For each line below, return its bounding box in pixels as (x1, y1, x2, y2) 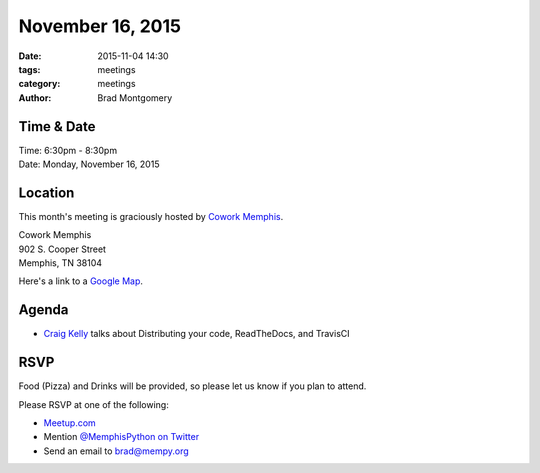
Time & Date (18, 118, 96, 135)
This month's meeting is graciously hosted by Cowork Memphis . (18, 210, 284, 222)
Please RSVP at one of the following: (18, 398, 169, 410)
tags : (18, 63, 41, 75)
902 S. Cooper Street (18, 243, 107, 255)
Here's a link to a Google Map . (18, 275, 144, 287)
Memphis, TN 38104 (18, 257, 103, 269)
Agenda (18, 301, 69, 319)
